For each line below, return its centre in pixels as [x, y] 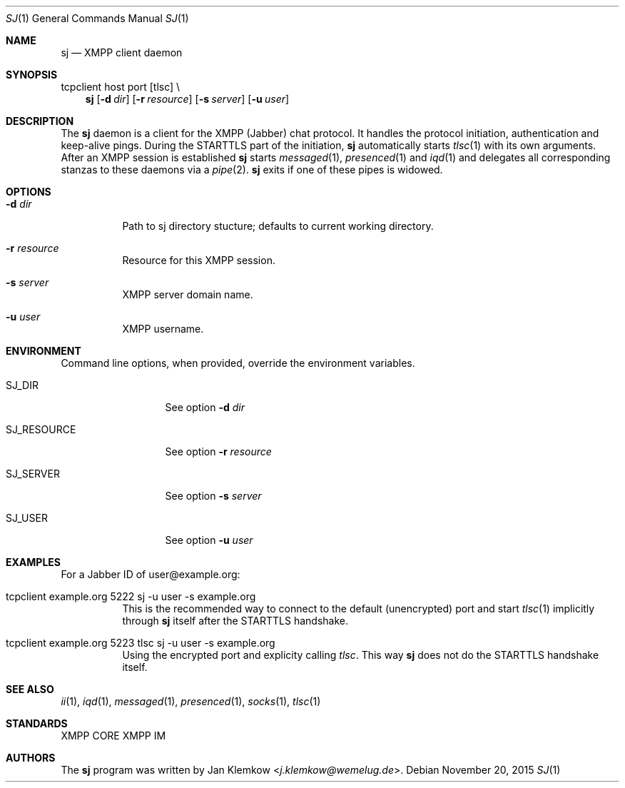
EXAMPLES [33, 562]
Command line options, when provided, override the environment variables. [238, 363]
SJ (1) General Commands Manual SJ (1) [97, 18]
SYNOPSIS [32, 75]
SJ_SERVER [33, 474]
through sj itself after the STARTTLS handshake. [235, 621]
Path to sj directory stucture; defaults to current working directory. [278, 226]
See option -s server [213, 496]
